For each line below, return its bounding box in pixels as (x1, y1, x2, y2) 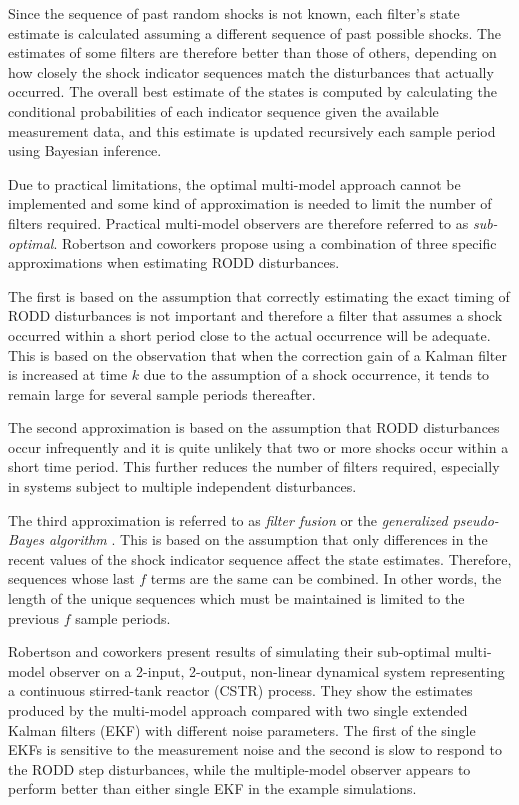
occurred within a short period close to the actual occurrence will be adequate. (8, 324, 491, 345)
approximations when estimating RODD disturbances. (8, 252, 340, 273)
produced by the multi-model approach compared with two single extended (8, 700, 468, 720)
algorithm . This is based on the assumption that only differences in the (48, 529, 488, 550)
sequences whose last (8, 568, 135, 589)
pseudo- (452, 509, 499, 530)
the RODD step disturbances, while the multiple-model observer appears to (8, 758, 471, 779)
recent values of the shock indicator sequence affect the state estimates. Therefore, (8, 548, 512, 569)
